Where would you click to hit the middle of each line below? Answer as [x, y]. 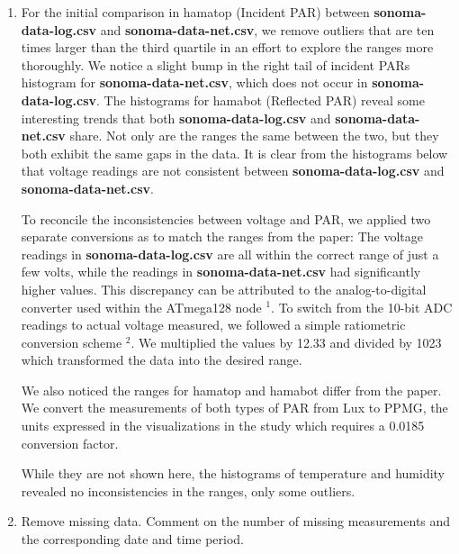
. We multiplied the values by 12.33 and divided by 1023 [286, 342]
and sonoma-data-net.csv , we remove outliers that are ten [267, 29]
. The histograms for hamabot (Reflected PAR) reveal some [261, 100]
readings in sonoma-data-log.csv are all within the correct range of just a [230, 254]
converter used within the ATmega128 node [141, 307]
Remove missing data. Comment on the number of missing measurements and [236, 521]
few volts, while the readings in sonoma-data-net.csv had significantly [221, 272]
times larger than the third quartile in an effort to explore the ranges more [227, 47]
